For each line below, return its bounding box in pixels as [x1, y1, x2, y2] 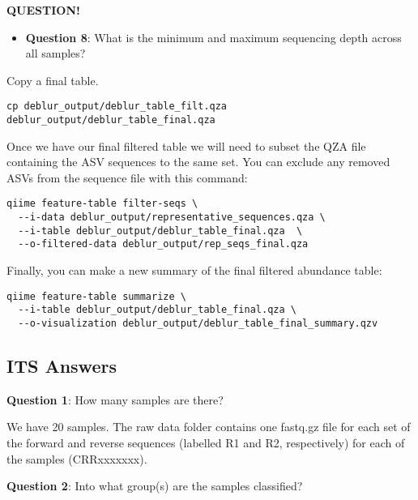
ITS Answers [6, 353, 117, 378]
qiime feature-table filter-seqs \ [6, 198, 198, 210]
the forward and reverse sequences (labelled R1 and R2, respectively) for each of [6, 434, 405, 451]
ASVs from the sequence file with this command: [6, 169, 248, 186]
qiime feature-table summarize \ [6, 290, 186, 302]
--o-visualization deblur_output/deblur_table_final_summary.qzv [18, 318, 378, 329]
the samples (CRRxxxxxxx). [6, 450, 147, 467]
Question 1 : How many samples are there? [6, 391, 224, 408]
